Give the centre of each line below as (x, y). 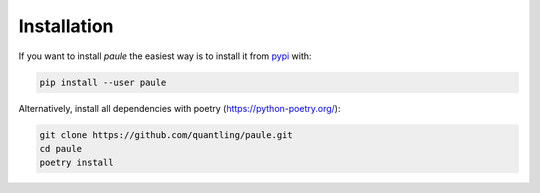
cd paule (61, 148)
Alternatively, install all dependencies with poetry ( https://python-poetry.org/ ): (179, 108)
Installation (66, 26)
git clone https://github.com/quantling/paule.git (166, 134)
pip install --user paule (103, 82)
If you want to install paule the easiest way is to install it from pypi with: (165, 56)
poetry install (76, 163)
